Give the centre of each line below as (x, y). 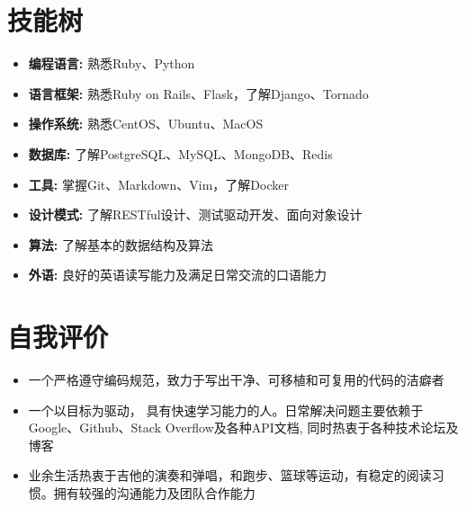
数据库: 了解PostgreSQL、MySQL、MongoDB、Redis (180, 153)
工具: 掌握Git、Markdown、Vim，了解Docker (158, 184)
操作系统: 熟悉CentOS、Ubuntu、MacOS (146, 124)
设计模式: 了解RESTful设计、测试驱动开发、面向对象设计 (195, 214)
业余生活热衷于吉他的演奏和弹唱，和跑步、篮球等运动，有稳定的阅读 (230, 475)
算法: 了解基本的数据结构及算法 (121, 244)
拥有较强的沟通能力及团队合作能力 (154, 492)
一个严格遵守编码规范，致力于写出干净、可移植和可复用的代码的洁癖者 (236, 379)
